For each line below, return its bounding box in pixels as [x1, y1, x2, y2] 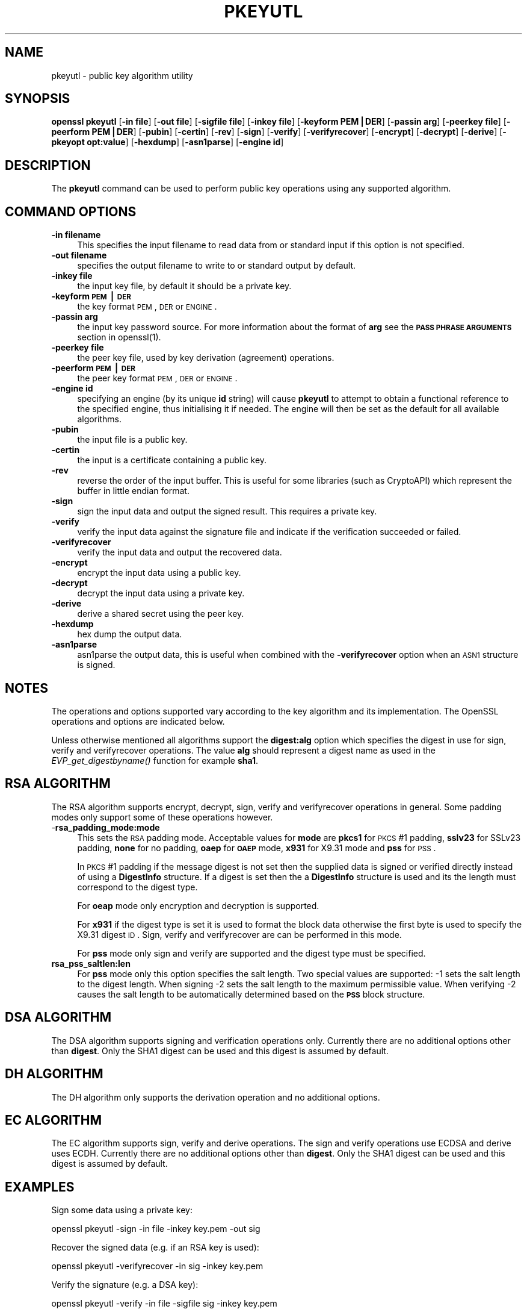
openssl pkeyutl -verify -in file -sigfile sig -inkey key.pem [51, 1298, 277, 1309]
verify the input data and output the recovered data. [77, 547, 282, 558]
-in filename [51, 230, 101, 240]
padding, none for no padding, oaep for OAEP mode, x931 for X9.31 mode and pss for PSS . [77, 842, 436, 853]
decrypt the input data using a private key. [77, 588, 245, 599]
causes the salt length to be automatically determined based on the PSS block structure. [77, 989, 425, 999]
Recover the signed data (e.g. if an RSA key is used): [51, 1242, 259, 1253]
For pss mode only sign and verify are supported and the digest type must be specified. [77, 948, 426, 958]
